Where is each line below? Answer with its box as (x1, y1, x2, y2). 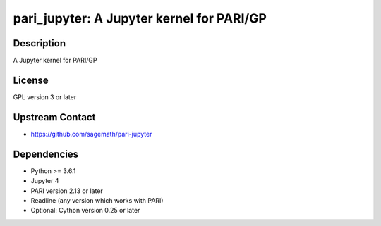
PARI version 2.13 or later (30, 187, 104, 195)
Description (13, 37, 66, 49)
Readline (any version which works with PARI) (30, 196, 164, 204)
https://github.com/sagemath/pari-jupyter (30, 130, 152, 138)
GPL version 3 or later (13, 92, 77, 101)
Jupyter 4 (30, 177, 59, 185)
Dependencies (13, 148, 79, 160)
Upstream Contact (13, 111, 96, 123)
